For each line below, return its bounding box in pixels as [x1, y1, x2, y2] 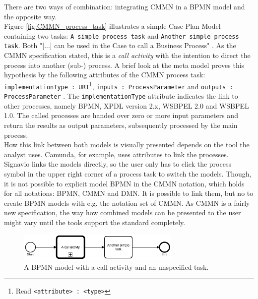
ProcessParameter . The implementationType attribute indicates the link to [4, 91, 238, 101]
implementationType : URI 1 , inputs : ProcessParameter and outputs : [4, 79, 233, 91]
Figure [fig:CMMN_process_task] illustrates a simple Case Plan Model [4, 21, 221, 31]
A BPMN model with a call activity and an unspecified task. [24, 261, 209, 272]
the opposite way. [4, 11, 57, 21]
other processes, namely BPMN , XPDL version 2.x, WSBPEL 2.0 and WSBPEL [4, 100, 249, 111]
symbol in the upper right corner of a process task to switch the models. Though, [4, 169, 252, 179]
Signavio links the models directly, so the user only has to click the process [4, 159, 231, 169]
